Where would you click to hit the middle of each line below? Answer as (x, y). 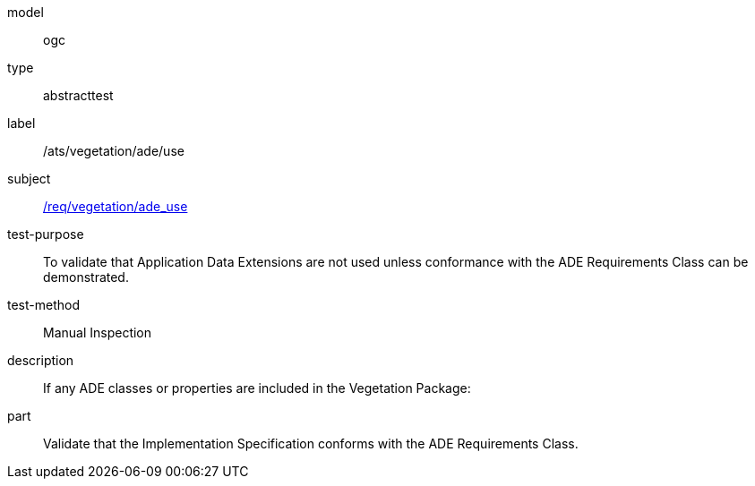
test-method (43, 305)
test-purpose (46, 234)
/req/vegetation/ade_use (116, 206)
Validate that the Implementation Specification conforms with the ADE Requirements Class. (311, 443)
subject (29, 179)
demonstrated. (86, 277)
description (41, 360)
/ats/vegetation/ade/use (114, 151)
